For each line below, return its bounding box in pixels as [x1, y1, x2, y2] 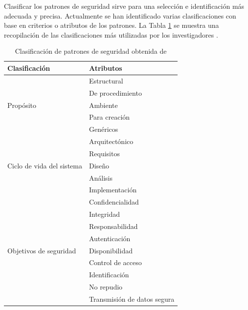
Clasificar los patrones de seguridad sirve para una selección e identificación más [4, 1, 245, 11]
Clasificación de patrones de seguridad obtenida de [15, 46, 167, 56]
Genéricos [89, 124, 118, 134]
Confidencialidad [89, 197, 139, 207]
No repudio [89, 282, 123, 292]
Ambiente [89, 100, 118, 110]
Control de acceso [89, 257, 142, 268]
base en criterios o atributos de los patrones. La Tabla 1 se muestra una [4, 20, 219, 30]
